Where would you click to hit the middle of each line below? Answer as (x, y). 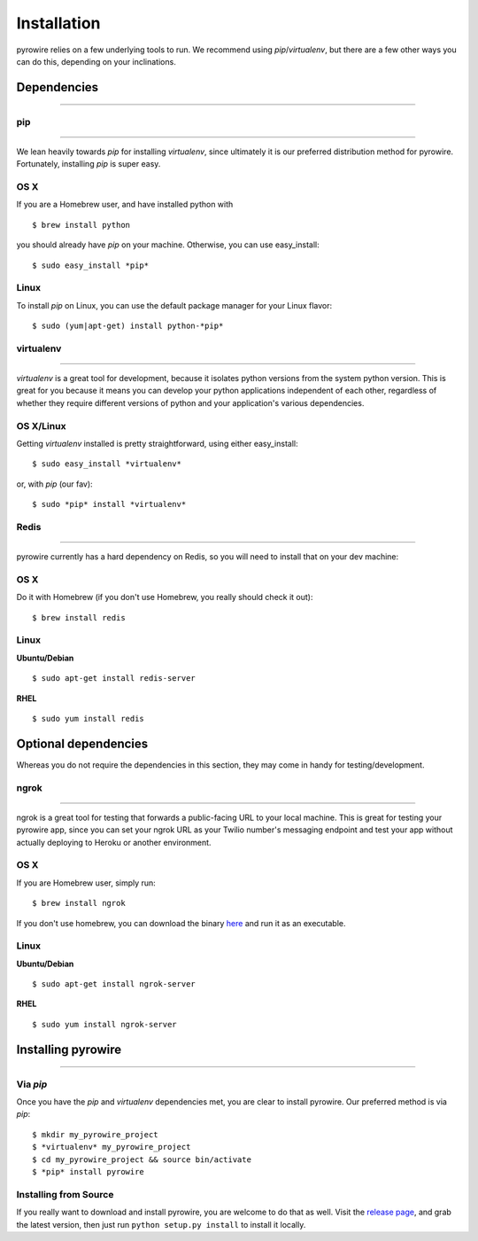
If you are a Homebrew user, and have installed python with (125, 205)
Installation (58, 23)
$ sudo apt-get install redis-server (114, 679)
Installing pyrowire (69, 1049)
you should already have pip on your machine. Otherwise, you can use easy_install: (168, 245)
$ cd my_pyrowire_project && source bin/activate (142, 1159)
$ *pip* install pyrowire (89, 1171)
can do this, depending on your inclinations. (96, 61)
